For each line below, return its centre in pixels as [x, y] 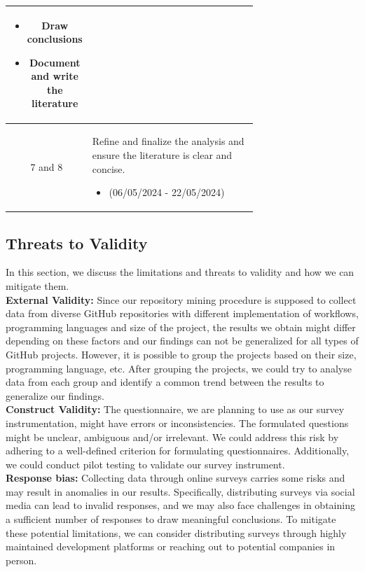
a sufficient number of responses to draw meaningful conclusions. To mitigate [171, 519]
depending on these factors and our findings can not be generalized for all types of [182, 341]
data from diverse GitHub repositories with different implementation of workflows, [182, 313]
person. [21, 560]
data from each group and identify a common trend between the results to [165, 382]
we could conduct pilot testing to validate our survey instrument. [145, 464]
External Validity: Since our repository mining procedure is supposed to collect [181, 299]
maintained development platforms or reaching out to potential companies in [171, 546]
